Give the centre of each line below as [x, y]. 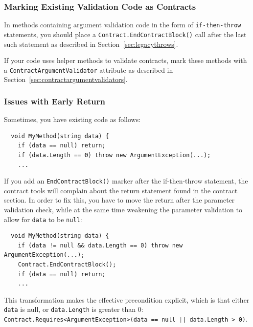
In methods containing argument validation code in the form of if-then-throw [123, 25]
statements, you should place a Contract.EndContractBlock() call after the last [125, 34]
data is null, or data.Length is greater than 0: [74, 309]
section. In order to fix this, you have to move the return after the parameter [119, 200]
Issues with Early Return [55, 101]
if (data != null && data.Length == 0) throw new [100, 245]
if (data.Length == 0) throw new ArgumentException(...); [114, 155]
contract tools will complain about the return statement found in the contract [121, 190]
